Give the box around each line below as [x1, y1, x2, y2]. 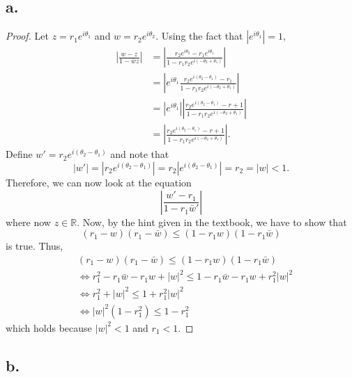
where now [6, 214, 51, 229]
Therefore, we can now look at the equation [6, 175, 192, 189]
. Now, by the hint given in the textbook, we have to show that [77, 214, 347, 229]
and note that [110, 147, 169, 161]
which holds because [6, 320, 92, 335]
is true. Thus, [6, 239, 63, 253]
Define [6, 147, 33, 161]
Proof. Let [6, 29, 49, 43]
